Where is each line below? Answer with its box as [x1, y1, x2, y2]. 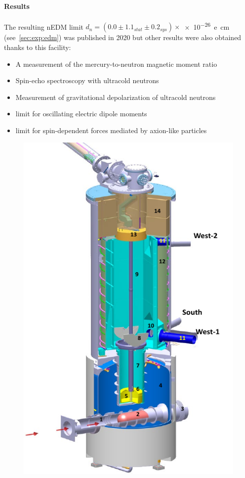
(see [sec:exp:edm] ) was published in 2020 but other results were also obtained [4, 32, 242, 43]
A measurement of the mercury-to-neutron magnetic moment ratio [15, 58, 217, 69]
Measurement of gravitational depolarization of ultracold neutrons [15, 92, 216, 102]
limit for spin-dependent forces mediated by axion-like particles [15, 125, 207, 136]
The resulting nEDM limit [4, 21, 83, 32]
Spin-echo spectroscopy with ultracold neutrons [15, 75, 159, 86]
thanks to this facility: [4, 42, 71, 52]
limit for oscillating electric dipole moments [15, 108, 147, 119]
